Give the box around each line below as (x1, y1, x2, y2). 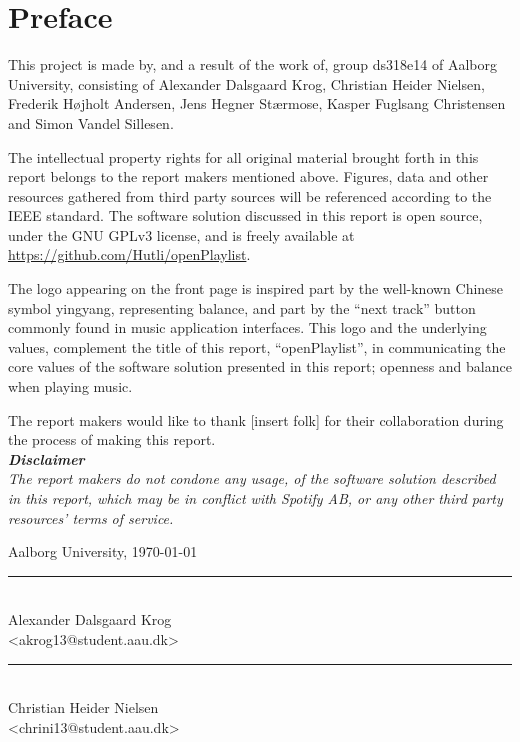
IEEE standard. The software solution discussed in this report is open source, (8, 205, 483, 226)
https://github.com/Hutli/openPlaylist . (8, 244, 251, 265)
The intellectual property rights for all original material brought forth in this (8, 146, 479, 167)
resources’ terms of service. (8, 507, 174, 528)
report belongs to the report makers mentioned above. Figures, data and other (8, 166, 489, 187)
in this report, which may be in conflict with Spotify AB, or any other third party (8, 488, 503, 508)
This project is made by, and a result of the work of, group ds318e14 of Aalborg (8, 54, 497, 75)
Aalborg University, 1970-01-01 (8, 541, 198, 562)
